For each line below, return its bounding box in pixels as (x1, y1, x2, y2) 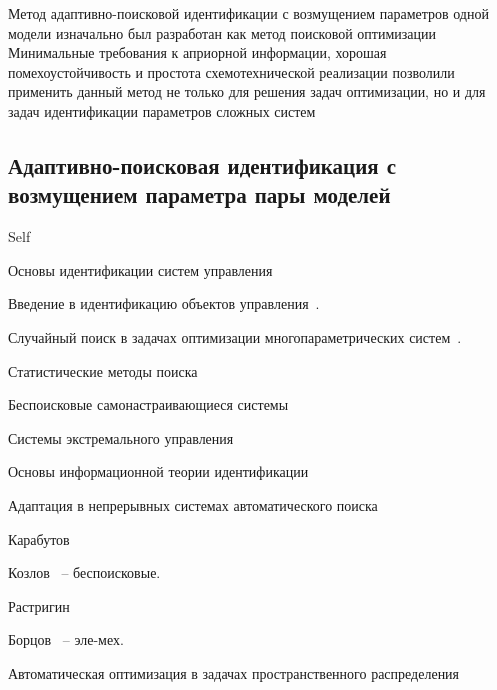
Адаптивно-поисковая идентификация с (8, 149, 396, 180)
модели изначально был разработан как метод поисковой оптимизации (8, 22, 437, 43)
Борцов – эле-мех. (8, 629, 124, 650)
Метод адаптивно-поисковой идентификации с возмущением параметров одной (8, 3, 489, 23)
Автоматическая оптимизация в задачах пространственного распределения (8, 662, 460, 683)
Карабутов (8, 528, 70, 549)
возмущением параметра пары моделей (8, 179, 391, 210)
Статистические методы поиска (8, 360, 198, 381)
